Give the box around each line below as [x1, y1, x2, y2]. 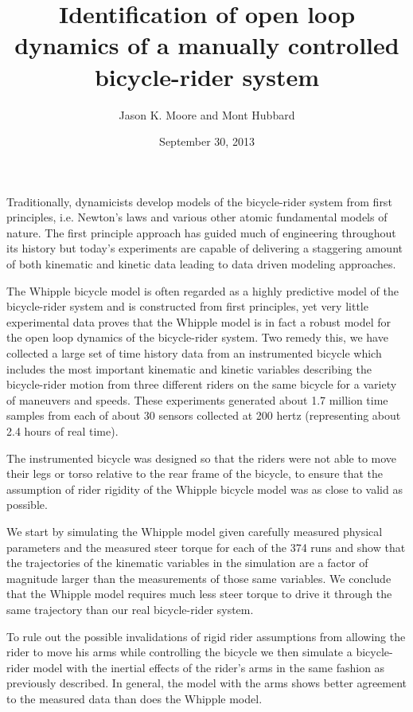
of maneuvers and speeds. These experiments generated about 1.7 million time [6, 391, 388, 408]
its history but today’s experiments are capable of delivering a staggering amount [6, 240, 403, 256]
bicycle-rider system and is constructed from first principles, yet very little [6, 298, 368, 315]
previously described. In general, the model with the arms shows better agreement [6, 675, 407, 691]
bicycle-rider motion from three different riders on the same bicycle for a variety [6, 376, 397, 393]
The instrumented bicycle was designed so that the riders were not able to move [6, 449, 397, 466]
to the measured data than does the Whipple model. [6, 690, 263, 706]
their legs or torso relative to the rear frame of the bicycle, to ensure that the [6, 465, 384, 482]
